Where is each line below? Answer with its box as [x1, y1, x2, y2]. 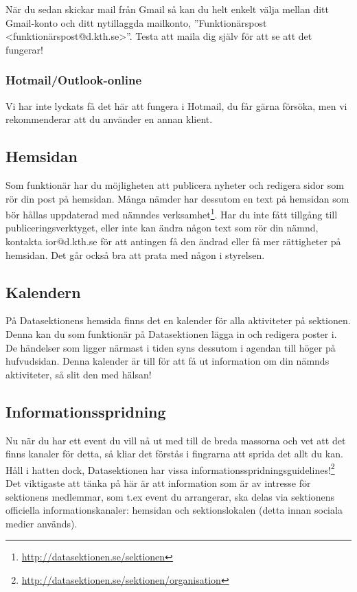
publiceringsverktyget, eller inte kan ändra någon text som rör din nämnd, [5, 220, 319, 235]
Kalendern [5, 281, 81, 302]
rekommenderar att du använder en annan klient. [5, 112, 213, 126]
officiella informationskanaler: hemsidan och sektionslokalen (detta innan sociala [5, 503, 343, 517]
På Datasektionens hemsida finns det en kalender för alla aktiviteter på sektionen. [5, 313, 351, 328]
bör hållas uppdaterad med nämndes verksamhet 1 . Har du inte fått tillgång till [5, 205, 338, 221]
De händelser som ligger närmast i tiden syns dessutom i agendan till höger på [5, 340, 336, 354]
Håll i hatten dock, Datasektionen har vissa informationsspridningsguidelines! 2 [5, 460, 335, 477]
